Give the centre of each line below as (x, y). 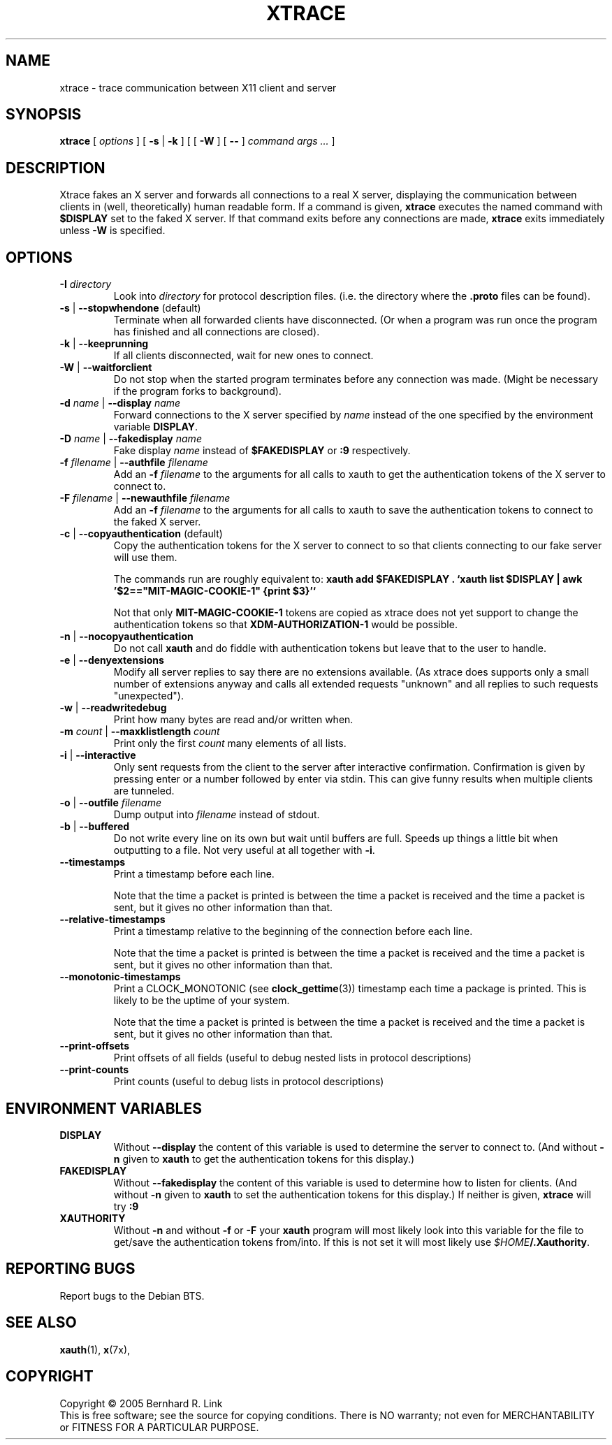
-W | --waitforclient (106, 368)
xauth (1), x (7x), (95, 1349)
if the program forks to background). (197, 391)
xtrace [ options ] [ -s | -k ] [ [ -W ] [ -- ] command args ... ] (197, 141)
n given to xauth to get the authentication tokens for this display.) (264, 1159)
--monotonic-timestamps (120, 977)
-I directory (86, 284)
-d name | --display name (120, 403)
